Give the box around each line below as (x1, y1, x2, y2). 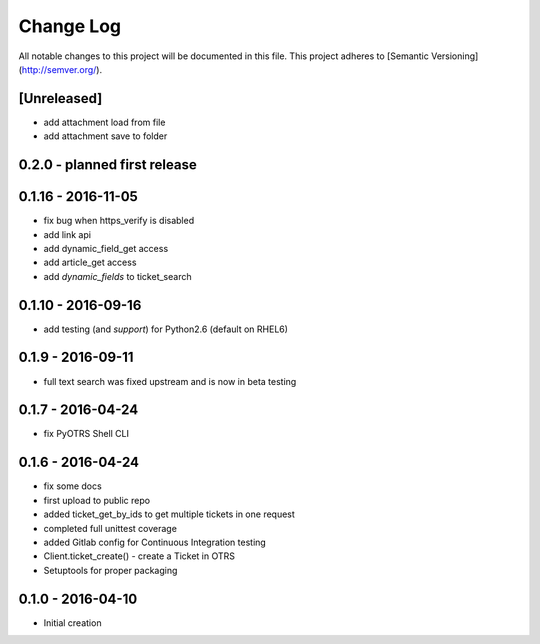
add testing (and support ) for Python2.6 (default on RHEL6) (43, 323, 289, 335)
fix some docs (43, 480, 102, 492)
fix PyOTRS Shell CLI (43, 428, 130, 440)
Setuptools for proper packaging (43, 564, 178, 576)
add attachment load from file (43, 116, 166, 128)
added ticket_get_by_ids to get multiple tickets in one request (43, 508, 295, 520)
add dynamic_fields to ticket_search (43, 270, 192, 282)
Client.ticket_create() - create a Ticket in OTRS (43, 550, 235, 562)
